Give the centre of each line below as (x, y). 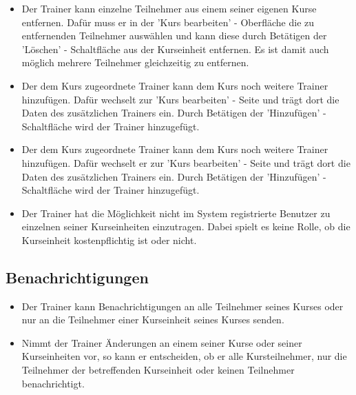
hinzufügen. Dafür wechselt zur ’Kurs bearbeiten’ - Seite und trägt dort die (180, 99)
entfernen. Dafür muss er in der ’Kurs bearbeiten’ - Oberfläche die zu (168, 22)
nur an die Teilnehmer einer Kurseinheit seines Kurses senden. (153, 320)
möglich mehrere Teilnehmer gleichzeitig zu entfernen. (135, 62)
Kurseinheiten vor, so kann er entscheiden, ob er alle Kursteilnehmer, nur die (184, 356)
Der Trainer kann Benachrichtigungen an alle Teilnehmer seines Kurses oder (182, 306)
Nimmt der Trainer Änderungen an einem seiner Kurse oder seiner (162, 342)
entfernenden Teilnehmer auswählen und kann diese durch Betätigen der (174, 36)
